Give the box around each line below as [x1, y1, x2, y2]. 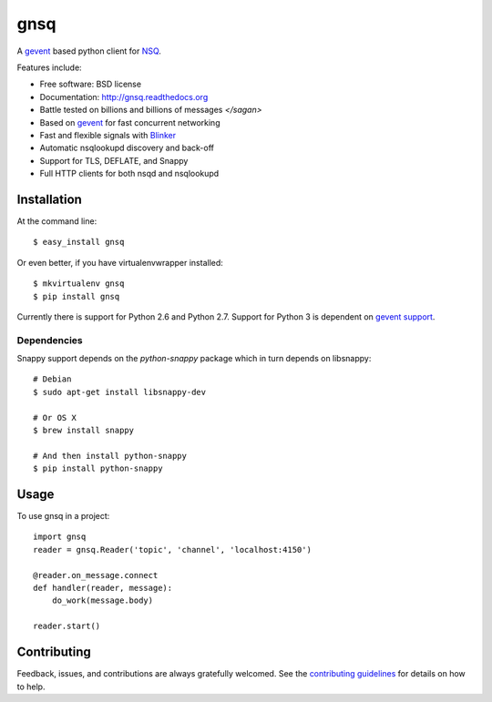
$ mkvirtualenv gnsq [33, 279, 125, 289]
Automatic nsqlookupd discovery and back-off [39, 142, 214, 154]
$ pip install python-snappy [33, 463, 163, 473]
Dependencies [16, 333, 84, 346]
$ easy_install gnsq [33, 237, 125, 248]
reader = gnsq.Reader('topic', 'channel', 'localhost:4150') [33, 544, 312, 554]
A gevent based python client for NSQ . [16, 46, 161, 56]
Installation [16, 191, 82, 207]
